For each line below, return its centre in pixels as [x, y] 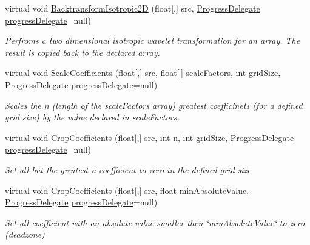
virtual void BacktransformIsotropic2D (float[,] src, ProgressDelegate [133, 8]
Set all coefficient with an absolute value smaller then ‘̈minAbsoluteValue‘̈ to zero [155, 222]
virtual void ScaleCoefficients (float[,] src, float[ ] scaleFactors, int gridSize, [143, 73]
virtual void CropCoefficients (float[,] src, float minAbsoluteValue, [127, 190]
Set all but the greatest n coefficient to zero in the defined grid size [128, 169]
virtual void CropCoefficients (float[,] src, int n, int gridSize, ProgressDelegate [150, 137]
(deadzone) [25, 234]
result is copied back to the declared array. [83, 52]
